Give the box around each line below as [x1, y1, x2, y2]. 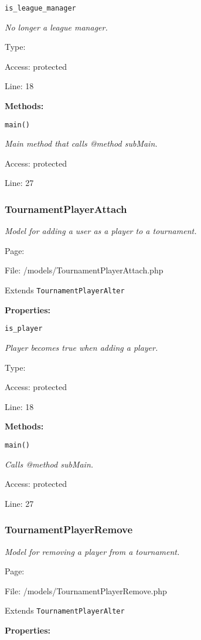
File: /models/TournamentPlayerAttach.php [5, 264, 163, 276]
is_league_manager [5, 4, 76, 12]
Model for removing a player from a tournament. [5, 545, 180, 557]
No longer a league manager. [5, 21, 108, 33]
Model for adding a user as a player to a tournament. [5, 225, 197, 237]
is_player [5, 324, 43, 333]
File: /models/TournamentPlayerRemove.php [5, 584, 167, 597]
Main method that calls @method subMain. [5, 137, 158, 150]
